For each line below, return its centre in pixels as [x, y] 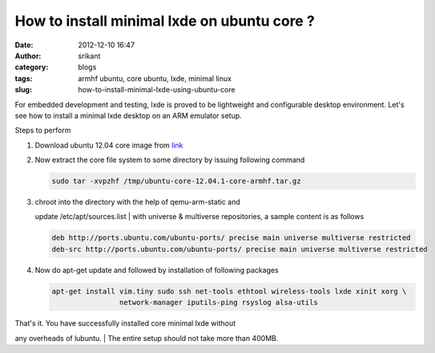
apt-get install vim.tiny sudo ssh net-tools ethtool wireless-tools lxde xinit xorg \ [229, 291]
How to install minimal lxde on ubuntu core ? [165, 21]
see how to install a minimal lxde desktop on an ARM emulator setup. [128, 116]
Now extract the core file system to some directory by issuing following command [170, 160]
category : [32, 67]
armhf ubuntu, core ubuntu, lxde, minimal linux [155, 78]
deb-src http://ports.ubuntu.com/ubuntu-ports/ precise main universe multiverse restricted [240, 249]
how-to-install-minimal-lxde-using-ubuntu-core [157, 90]
